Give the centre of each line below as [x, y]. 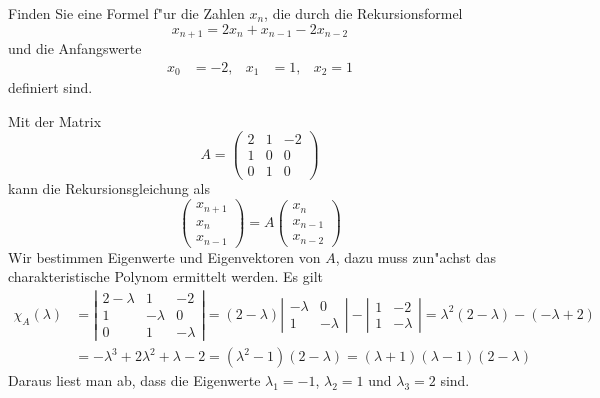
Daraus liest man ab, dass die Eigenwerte [134, 380]
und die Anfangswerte [75, 48]
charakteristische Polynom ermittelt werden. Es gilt [165, 276]
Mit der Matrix [55, 120]
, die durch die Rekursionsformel [363, 13]
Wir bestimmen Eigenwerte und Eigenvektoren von [164, 256]
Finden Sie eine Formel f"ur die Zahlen [126, 13]
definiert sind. [50, 87]
